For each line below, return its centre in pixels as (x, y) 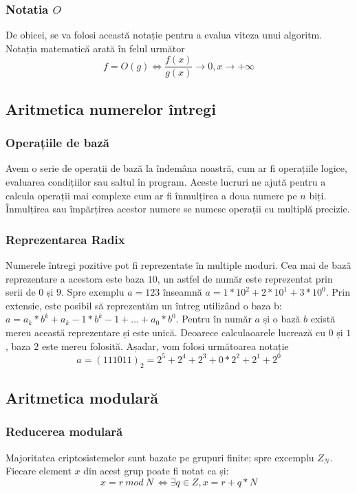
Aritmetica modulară (82, 397)
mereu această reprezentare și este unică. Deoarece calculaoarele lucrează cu (165, 332)
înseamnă (182, 292)
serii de (21, 292)
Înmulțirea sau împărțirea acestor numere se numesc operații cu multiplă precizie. (178, 209)
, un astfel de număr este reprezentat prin (245, 278)
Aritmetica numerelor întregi (111, 108)
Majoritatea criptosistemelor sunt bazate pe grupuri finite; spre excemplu (160, 457)
